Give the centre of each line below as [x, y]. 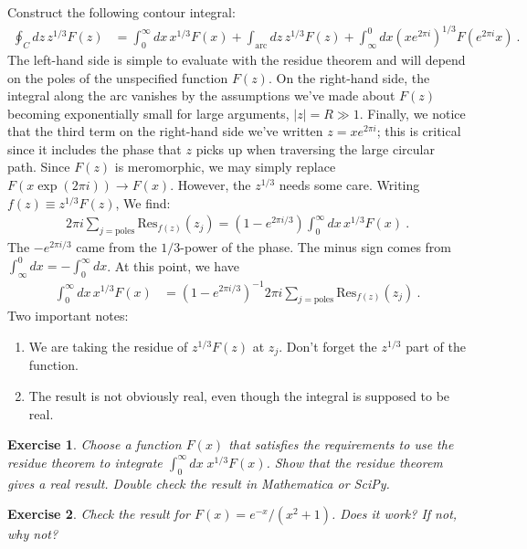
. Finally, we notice [412, 113]
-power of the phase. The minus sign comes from [316, 247]
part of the [436, 346]
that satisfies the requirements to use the [341, 444]
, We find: [143, 202]
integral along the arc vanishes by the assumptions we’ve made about [201, 95]
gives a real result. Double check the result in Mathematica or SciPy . [199, 483]
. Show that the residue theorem [354, 462]
